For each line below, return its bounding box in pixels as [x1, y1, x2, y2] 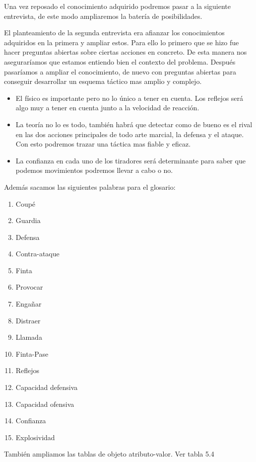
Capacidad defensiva [15, 382, 78, 392]
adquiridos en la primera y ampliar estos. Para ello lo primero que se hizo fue [4, 37, 239, 47]
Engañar [15, 299, 42, 309]
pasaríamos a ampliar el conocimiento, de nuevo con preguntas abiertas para [4, 66, 236, 77]
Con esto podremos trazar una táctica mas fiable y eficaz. [15, 139, 191, 149]
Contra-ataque [15, 248, 60, 259]
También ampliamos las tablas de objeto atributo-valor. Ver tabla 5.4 [4, 449, 214, 459]
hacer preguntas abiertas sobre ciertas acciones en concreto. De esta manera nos [4, 47, 247, 57]
